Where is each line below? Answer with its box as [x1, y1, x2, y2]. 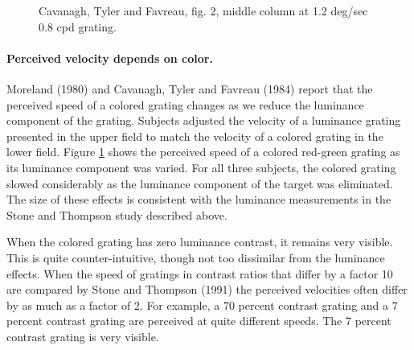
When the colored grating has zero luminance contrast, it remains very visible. [6, 233, 393, 250]
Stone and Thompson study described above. [6, 206, 227, 223]
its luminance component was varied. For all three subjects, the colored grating [6, 159, 396, 175]
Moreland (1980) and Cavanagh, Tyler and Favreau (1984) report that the [6, 80, 373, 97]
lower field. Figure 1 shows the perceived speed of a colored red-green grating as [6, 143, 400, 160]
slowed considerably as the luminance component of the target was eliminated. [6, 175, 393, 191]
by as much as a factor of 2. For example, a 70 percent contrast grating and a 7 [6, 296, 398, 313]
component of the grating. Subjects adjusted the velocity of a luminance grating [6, 112, 401, 129]
